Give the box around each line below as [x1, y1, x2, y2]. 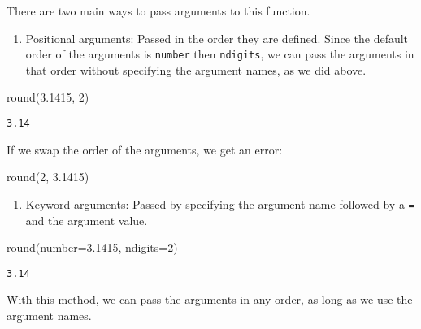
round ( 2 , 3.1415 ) [7, 168, 89, 185]
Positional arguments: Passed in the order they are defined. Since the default [25, 29, 409, 46]
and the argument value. [25, 211, 148, 228]
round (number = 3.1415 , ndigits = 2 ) [7, 239, 178, 256]
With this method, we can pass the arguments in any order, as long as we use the [7, 291, 413, 308]
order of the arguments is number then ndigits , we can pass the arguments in [25, 45, 414, 63]
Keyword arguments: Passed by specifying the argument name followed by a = [25, 195, 414, 212]
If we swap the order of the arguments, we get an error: [7, 141, 283, 158]
